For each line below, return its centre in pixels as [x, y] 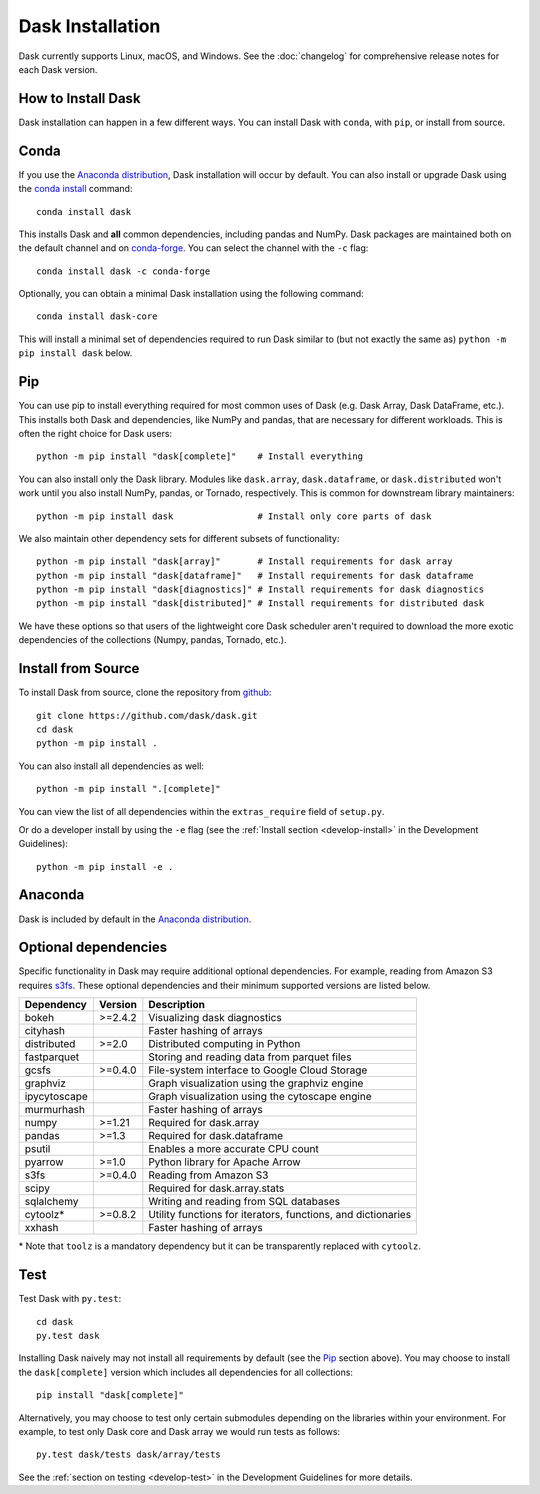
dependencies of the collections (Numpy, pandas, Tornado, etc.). [152, 640]
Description [176, 1005]
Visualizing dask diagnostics [215, 1018]
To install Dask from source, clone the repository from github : [145, 692]
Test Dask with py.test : [70, 1299]
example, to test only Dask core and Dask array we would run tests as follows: [179, 1431]
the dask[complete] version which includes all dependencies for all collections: [186, 1372]
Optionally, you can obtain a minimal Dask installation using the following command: [191, 294]
